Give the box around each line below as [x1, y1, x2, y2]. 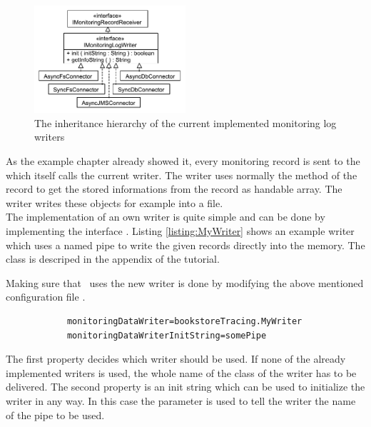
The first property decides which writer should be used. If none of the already [6, 351, 346, 366]
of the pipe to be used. [6, 407, 105, 422]
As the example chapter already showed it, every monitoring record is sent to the [6, 154, 360, 169]
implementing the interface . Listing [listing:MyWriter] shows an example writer [6, 223, 355, 238]
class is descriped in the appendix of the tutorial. [6, 251, 220, 266]
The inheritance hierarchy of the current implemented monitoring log [34, 115, 337, 130]
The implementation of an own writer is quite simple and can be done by [6, 209, 325, 224]
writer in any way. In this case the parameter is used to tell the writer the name [6, 393, 356, 408]
